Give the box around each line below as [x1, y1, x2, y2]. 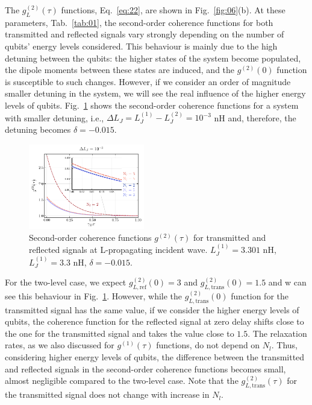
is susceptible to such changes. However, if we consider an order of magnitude [5, 75, 291, 88]
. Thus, [271, 339, 298, 351]
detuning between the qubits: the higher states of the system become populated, [5, 51, 301, 64]
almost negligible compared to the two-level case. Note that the [5, 374, 239, 387]
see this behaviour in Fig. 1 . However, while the [5, 289, 183, 302]
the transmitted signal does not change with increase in [5, 388, 210, 401]
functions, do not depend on [156, 339, 260, 351]
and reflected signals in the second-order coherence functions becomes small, [5, 362, 286, 375]
